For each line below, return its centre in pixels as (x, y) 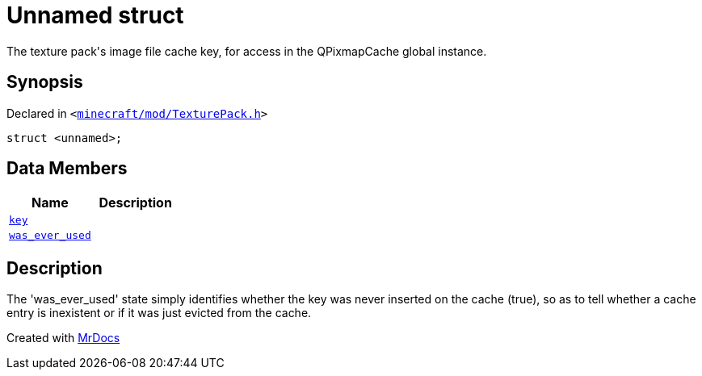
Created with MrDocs (63, 338)
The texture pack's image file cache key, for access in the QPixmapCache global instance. (247, 51)
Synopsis (45, 82)
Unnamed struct (95, 15)
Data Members (67, 169)
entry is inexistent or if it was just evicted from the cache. (159, 313)
